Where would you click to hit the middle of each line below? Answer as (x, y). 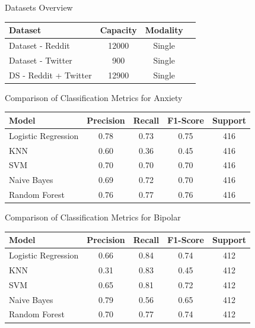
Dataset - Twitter (41, 60)
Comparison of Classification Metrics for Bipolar (93, 217)
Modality (164, 30)
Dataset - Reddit (39, 45)
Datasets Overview (39, 7)
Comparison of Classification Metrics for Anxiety (94, 97)
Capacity (118, 30)
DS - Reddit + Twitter (50, 75)
